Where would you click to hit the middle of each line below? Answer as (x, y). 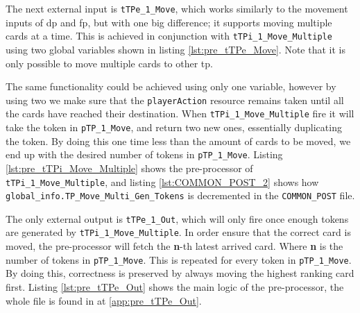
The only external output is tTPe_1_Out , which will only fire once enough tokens (177, 218)
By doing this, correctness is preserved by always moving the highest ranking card (180, 273)
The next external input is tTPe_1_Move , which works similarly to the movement (177, 8)
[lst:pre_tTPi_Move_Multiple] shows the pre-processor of (129, 168)
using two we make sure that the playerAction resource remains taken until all (175, 100)
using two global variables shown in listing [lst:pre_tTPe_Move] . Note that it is (175, 49)
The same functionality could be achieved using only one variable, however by (171, 86)
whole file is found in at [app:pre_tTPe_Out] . (104, 300)
